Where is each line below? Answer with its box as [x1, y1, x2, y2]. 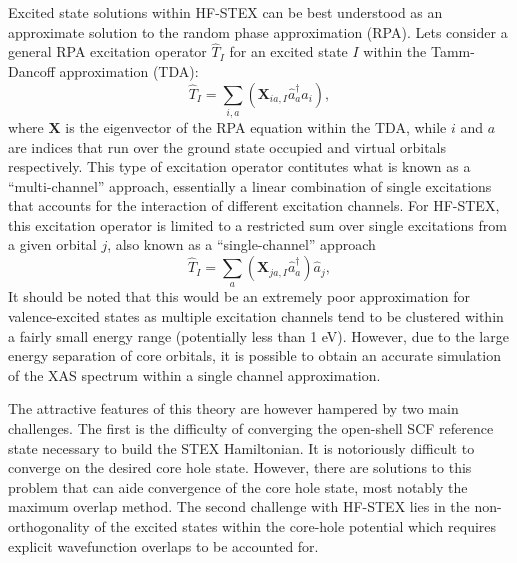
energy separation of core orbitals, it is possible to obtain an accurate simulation [8, 345, 501, 366]
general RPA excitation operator [8, 41, 207, 62]
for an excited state [229, 41, 348, 62]
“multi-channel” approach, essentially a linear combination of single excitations [8, 175, 492, 196]
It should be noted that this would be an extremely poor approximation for [8, 286, 470, 307]
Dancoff [8, 61, 55, 81]
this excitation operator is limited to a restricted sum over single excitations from [8, 214, 507, 235]
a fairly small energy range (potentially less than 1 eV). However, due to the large [8, 325, 509, 346]
